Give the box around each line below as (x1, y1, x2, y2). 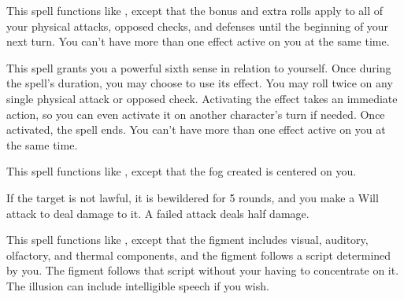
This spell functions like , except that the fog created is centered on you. (6, 163, 357, 179)
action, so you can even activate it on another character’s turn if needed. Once (6, 105, 385, 122)
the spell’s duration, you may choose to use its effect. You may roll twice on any (6, 75, 393, 91)
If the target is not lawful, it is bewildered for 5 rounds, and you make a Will (6, 189, 379, 205)
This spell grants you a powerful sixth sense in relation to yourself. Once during (6, 59, 391, 76)
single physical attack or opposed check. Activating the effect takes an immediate (6, 90, 398, 106)
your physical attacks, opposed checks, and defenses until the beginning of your (6, 17, 389, 34)
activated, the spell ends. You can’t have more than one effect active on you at (6, 121, 386, 138)
